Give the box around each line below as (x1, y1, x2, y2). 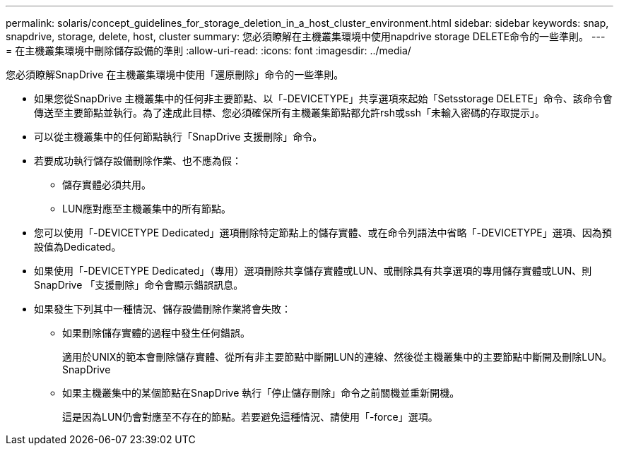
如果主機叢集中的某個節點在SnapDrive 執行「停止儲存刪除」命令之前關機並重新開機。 (62, 387, 460, 399)
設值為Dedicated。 (34, 241, 122, 253)
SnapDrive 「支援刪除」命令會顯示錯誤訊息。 (34, 279, 244, 291)
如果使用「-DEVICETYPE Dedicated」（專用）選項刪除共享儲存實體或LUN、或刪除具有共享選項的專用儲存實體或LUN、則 (34, 265, 592, 277)
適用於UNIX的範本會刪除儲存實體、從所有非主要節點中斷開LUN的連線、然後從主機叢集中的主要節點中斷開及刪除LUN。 (62, 351, 613, 363)
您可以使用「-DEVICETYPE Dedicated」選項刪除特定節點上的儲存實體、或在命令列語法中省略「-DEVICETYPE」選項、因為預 (34, 227, 612, 239)
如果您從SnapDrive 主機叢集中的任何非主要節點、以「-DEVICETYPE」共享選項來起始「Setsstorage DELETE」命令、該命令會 (34, 92, 613, 104)
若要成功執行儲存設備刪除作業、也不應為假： (34, 155, 242, 167)
